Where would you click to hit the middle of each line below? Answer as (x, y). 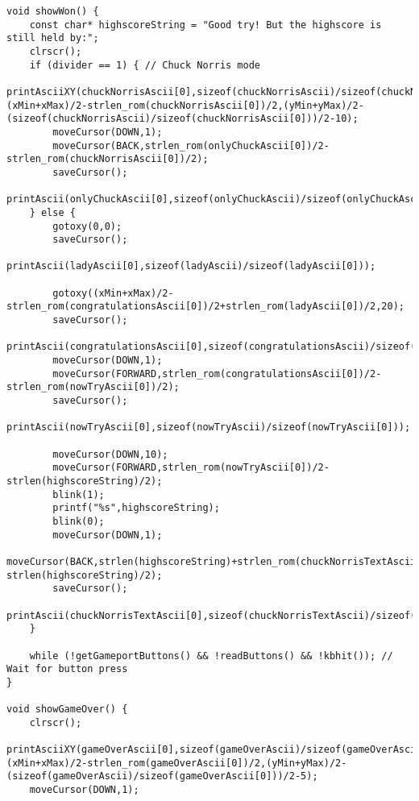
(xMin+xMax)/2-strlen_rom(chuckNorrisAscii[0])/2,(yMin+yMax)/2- (185, 105)
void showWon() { (53, 11)
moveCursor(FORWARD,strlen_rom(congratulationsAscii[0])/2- (217, 374)
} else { (52, 212)
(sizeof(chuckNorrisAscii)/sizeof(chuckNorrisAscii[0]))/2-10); (183, 119)
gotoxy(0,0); (87, 226)
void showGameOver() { (67, 710)
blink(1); (79, 494)
